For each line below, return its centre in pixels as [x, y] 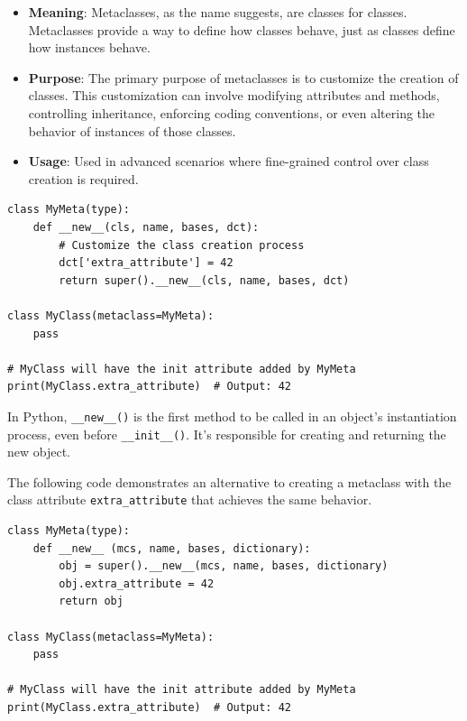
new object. [39, 452]
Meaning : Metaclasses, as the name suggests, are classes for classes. [218, 12]
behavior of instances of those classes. [132, 130]
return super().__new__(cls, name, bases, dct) [204, 280]
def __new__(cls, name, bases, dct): [146, 227]
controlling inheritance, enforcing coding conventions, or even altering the [232, 112]
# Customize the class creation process [182, 245]
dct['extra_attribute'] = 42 [146, 263]
